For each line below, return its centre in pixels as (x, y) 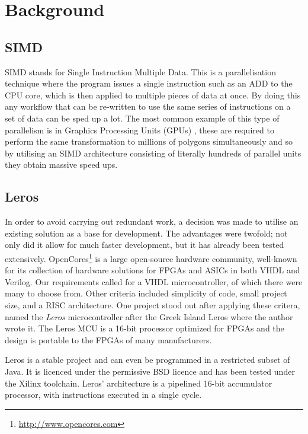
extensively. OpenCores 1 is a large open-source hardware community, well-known (151, 257)
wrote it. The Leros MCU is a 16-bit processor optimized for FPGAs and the (145, 328)
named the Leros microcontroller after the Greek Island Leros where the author (149, 316)
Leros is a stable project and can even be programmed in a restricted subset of (147, 360)
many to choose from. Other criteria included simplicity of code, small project (146, 293)
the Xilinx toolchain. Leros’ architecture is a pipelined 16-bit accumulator (139, 383)
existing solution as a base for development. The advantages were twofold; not (146, 233)
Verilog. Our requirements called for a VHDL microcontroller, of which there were (154, 281)
